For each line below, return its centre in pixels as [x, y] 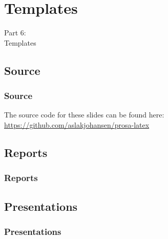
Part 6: [15, 33]
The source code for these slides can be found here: [84, 115]
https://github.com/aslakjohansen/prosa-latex [77, 124]
